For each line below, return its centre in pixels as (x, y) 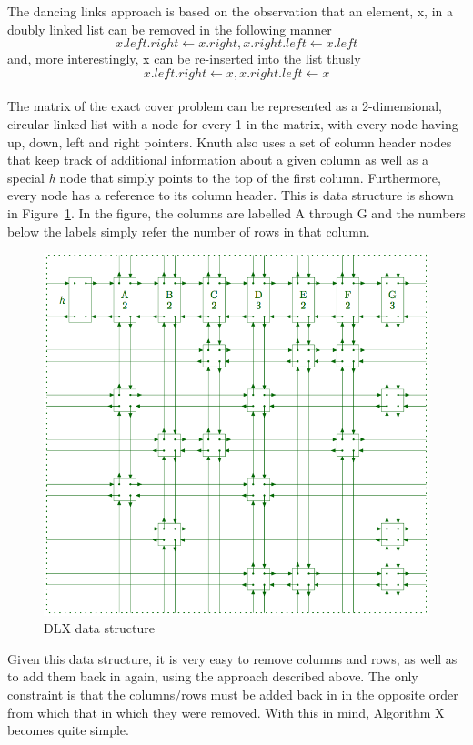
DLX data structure (99, 628)
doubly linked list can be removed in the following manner (170, 29)
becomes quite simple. (68, 730)
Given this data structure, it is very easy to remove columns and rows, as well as (232, 658)
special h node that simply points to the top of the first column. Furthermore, (224, 177)
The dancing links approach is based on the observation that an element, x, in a (230, 11)
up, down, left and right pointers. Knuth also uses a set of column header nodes (230, 141)
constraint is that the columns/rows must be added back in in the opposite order (233, 695)
